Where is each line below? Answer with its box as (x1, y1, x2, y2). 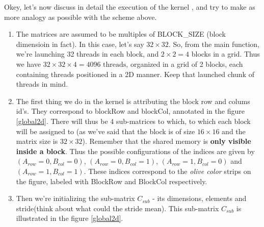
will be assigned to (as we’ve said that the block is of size (16, 125, 195, 136)
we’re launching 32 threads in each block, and (16, 48, 159, 59)
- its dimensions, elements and (152, 193, 247, 204)
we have (16, 59, 41, 69)
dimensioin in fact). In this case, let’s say (16, 38, 144, 49)
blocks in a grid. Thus (191, 48, 260, 59)
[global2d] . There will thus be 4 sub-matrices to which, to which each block (16, 116, 251, 126)
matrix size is (16, 136, 58, 146)
